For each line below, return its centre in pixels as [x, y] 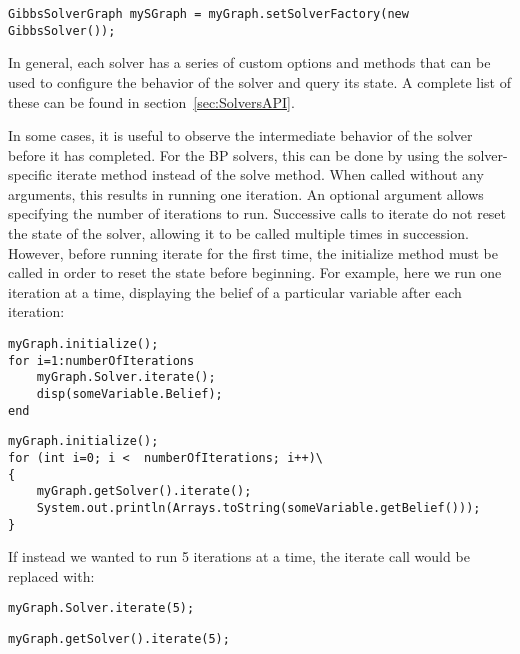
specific [30, 174]
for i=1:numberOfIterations [101, 360]
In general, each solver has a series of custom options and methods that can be [249, 62]
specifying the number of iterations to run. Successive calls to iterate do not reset [257, 213]
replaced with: [51, 575]
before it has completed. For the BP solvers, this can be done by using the [236, 154]
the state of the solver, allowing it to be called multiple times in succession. [238, 233]
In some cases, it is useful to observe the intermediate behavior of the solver [240, 135]
